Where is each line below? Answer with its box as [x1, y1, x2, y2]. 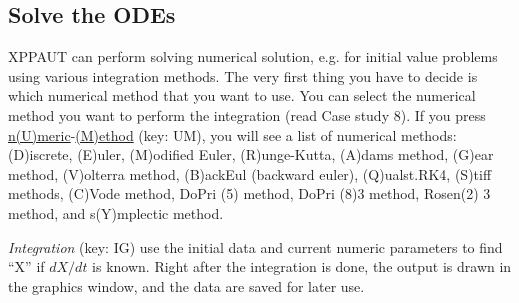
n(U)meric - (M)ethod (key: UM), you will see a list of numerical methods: [8, 124, 457, 145]
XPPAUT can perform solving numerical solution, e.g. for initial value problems [8, 46, 498, 67]
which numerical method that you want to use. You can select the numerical [8, 85, 476, 106]
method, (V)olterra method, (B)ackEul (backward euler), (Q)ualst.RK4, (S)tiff [8, 163, 492, 184]
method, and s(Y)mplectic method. [8, 202, 224, 223]
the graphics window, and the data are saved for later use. [8, 275, 365, 296]
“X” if [8, 256, 45, 277]
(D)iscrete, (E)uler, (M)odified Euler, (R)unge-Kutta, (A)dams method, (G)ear [8, 144, 494, 165]
